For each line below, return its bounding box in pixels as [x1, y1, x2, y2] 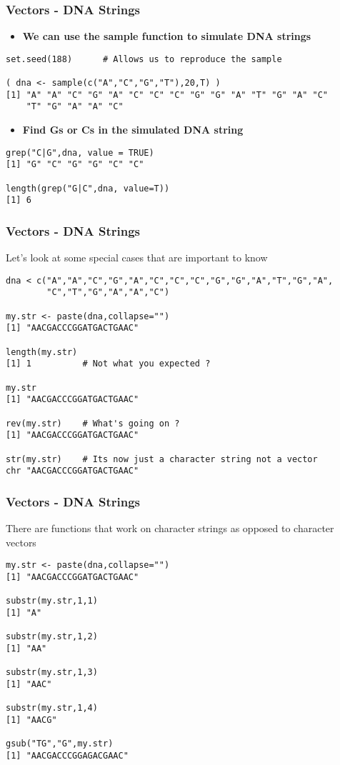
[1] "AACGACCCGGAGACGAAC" [6, 750, 129, 761]
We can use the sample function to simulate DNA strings [22, 29, 311, 44]
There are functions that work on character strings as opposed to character [6, 521, 334, 536]
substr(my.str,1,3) [6, 667, 98, 678]
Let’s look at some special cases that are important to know [6, 250, 268, 265]
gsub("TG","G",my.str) [6, 739, 114, 749]
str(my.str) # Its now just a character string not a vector [6, 454, 318, 464]
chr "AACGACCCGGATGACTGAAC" [6, 466, 139, 476]
